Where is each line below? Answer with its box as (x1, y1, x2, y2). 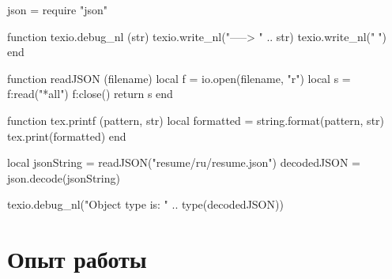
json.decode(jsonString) (7, 169, 120, 186)
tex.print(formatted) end (7, 127, 126, 144)
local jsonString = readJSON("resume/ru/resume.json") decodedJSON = (7, 154, 360, 171)
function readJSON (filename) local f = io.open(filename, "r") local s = (7, 70, 351, 86)
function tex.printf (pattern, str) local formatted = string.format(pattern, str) (7, 111, 385, 128)
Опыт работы (7, 243, 147, 275)
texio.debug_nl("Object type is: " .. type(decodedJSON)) (7, 196, 284, 213)
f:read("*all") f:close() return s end (7, 85, 173, 102)
